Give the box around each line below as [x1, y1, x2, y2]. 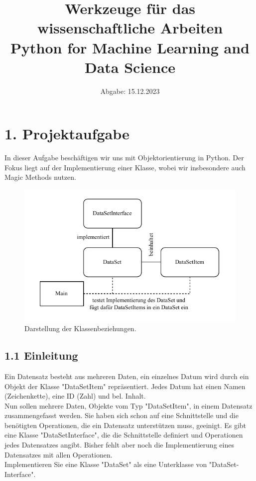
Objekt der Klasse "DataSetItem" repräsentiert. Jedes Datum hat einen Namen [4, 381, 246, 391]
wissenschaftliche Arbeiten [37, 17, 223, 38]
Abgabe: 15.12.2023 [100, 85, 160, 96]
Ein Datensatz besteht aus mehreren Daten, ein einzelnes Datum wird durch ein [4, 371, 249, 381]
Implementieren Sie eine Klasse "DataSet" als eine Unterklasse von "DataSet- [4, 459, 239, 470]
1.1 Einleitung [4, 348, 78, 363]
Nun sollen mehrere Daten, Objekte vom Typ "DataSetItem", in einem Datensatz [4, 400, 253, 411]
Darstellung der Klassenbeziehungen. [24, 323, 136, 334]
